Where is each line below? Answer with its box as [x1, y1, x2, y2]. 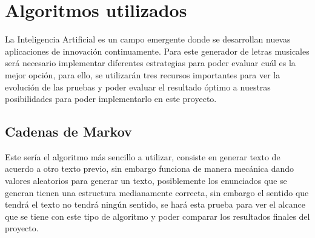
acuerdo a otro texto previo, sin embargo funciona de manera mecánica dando [5, 162, 294, 175]
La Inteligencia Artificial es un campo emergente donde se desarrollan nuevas [5, 33, 291, 46]
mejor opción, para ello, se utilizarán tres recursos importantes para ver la [5, 68, 280, 81]
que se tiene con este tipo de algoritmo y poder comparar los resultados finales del [5, 209, 310, 222]
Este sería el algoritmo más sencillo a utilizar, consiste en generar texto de [5, 150, 280, 163]
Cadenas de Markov [5, 122, 132, 141]
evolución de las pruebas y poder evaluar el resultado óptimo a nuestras [5, 80, 271, 93]
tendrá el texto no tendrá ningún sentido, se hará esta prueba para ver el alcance [5, 198, 305, 211]
